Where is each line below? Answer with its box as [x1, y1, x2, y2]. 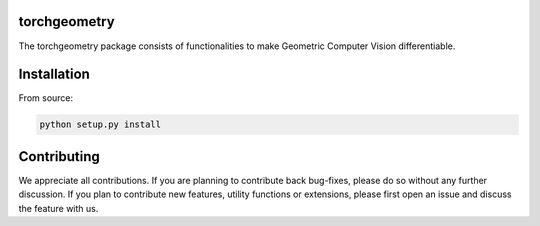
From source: [18, 92, 74, 104]
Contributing [18, 148, 100, 165]
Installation [18, 66, 90, 83]
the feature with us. [18, 202, 99, 214]
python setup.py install [39, 119, 162, 130]
